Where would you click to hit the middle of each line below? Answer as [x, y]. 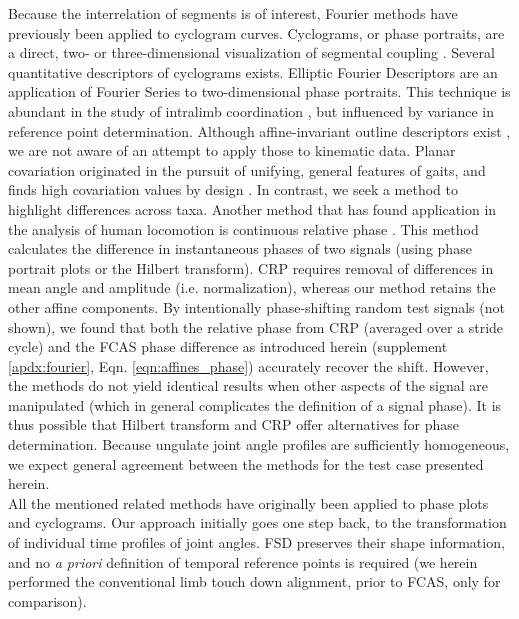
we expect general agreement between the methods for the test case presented [246, 463]
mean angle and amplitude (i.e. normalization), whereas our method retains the [252, 287]
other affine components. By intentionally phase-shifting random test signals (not [256, 306]
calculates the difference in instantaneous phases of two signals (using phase [240, 248]
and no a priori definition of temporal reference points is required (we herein [243, 561]
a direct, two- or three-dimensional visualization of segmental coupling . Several [251, 52]
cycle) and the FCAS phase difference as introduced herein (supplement [228, 346]
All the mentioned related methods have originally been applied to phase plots [248, 502]
